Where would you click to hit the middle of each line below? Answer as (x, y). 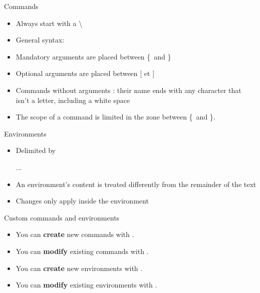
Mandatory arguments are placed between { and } (93, 56)
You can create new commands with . (75, 234)
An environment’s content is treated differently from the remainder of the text (136, 184)
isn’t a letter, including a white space (73, 100)
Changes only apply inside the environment (82, 201)
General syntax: (40, 40)
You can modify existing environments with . (86, 285)
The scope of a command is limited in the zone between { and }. (115, 117)
